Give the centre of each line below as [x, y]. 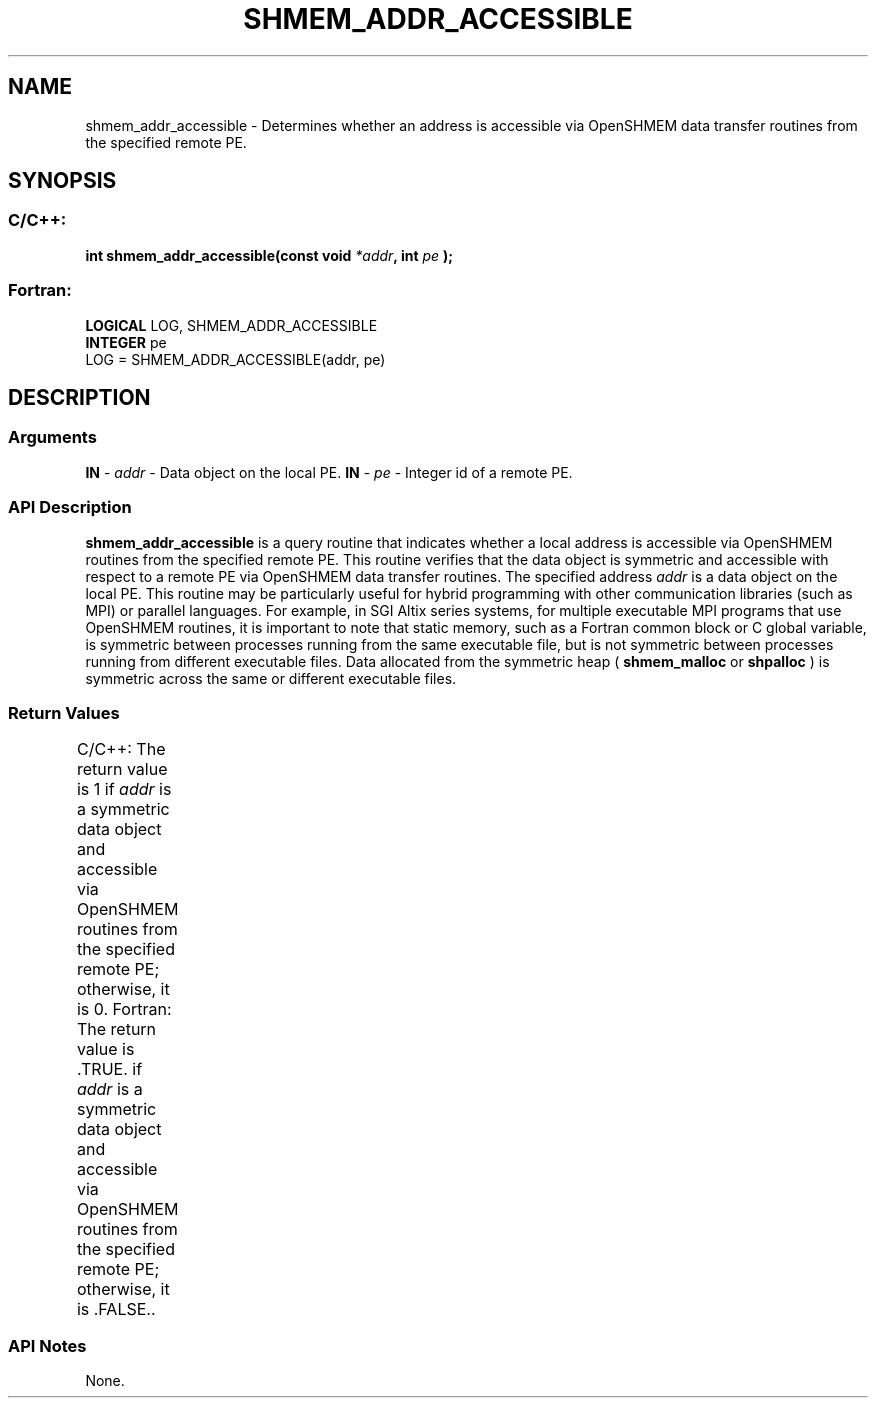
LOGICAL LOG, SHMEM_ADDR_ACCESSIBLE [231, 325]
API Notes [47, 1345]
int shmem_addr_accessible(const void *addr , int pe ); [269, 255]
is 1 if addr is [124, 789]
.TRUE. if [109, 1069]
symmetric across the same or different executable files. [271, 678]
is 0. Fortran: [124, 1009]
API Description [70, 507]
